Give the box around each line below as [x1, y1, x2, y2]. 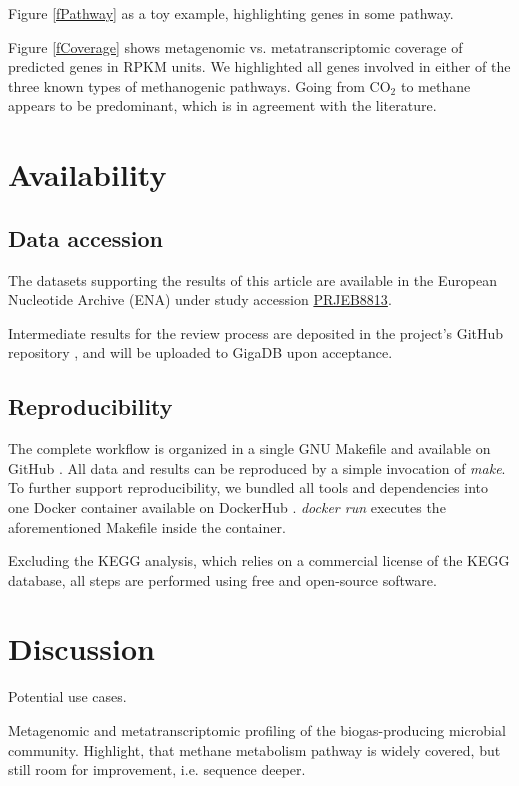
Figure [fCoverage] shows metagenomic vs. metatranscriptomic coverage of [8, 36, 463, 57]
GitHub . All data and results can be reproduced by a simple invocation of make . [8, 457, 506, 478]
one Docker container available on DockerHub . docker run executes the [8, 496, 446, 517]
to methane [400, 75, 471, 96]
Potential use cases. [8, 686, 127, 707]
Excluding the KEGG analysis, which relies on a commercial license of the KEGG [8, 550, 510, 571]
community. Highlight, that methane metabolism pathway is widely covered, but [8, 739, 501, 760]
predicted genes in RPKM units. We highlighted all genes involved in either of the [8, 56, 511, 77]
